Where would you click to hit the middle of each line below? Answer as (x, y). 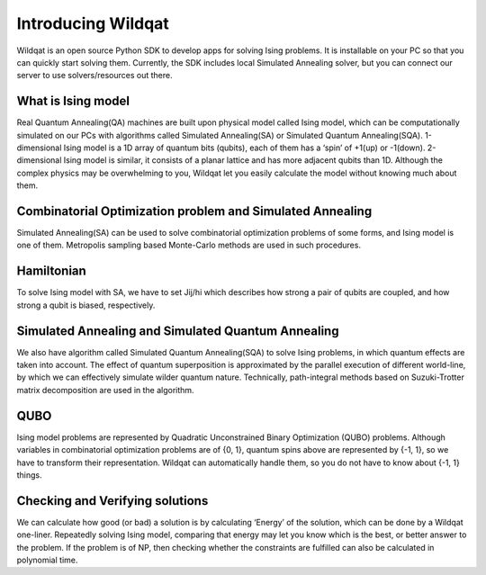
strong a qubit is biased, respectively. (86, 305)
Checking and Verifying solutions (112, 501)
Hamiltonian (52, 271)
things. (29, 475)
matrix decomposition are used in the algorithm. (105, 390)
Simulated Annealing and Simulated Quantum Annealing (178, 331)
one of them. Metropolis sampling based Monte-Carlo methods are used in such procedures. (189, 245)
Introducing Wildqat (93, 23)
